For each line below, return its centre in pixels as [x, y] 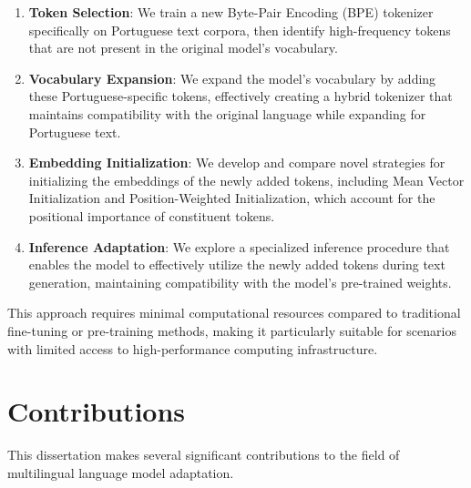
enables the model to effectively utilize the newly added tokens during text [237, 264]
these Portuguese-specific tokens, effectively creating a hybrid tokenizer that [241, 96]
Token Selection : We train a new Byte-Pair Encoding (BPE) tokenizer [231, 12]
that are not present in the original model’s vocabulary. [183, 48]
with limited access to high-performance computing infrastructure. [193, 348]
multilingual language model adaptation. [121, 472]
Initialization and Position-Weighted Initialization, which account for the [232, 198]
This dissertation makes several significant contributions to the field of [204, 455]
